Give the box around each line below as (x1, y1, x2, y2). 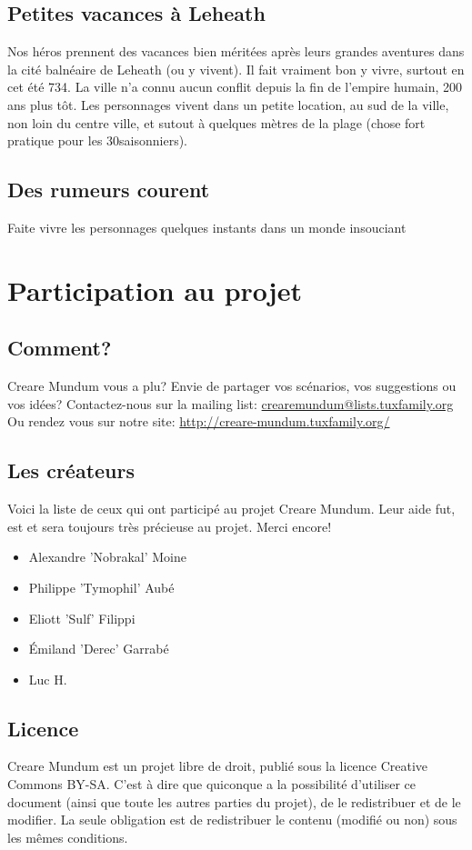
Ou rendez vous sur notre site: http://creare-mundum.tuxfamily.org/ (7, 412, 390, 431)
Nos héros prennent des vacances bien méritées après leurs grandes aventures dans (7, 42, 465, 61)
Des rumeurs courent (7, 175, 210, 204)
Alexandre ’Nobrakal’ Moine (28, 547, 186, 566)
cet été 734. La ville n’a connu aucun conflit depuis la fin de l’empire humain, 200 (7, 77, 463, 96)
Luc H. (28, 669, 67, 688)
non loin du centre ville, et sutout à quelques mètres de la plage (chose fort (7, 113, 426, 132)
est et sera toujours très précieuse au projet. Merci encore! (7, 516, 332, 535)
